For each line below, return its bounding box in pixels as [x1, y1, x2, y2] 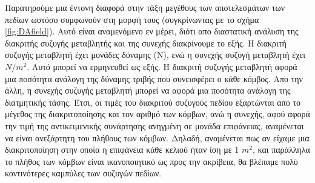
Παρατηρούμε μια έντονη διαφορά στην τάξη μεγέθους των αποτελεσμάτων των [5, 1, 285, 13]
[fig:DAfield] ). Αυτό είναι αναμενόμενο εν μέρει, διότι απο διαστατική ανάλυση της [5, 25, 299, 37]
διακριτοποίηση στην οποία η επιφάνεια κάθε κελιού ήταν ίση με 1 [5, 143, 239, 156]
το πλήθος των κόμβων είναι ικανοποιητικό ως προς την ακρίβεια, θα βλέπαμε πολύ [5, 155, 298, 167]
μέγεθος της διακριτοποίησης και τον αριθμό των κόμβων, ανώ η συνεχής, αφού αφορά [5, 108, 310, 120]
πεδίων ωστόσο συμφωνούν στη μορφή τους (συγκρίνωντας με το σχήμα [5, 13, 259, 25]
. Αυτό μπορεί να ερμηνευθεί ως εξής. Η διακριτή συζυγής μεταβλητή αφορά [27, 60, 297, 72]
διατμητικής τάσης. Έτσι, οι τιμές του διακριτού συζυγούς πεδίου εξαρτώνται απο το [5, 95, 301, 108]
